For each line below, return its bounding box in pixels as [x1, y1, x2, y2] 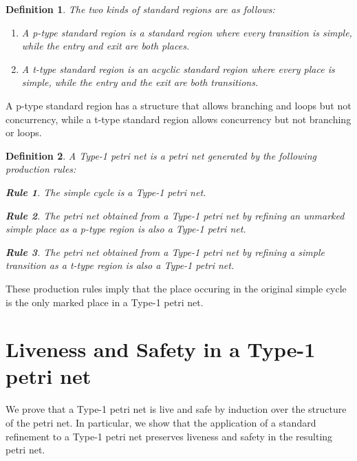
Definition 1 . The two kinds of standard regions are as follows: [6, 2, 275, 16]
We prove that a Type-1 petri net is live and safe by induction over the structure [6, 402, 347, 416]
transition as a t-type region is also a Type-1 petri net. [6, 258, 235, 272]
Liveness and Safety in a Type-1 [6, 335, 316, 363]
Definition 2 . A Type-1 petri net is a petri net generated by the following [6, 148, 316, 162]
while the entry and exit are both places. [21, 39, 190, 53]
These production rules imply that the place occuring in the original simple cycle [6, 281, 347, 295]
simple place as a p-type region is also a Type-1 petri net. [6, 222, 246, 236]
